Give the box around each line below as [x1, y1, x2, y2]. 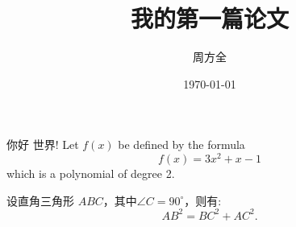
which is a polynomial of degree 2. [6, 164, 175, 181]
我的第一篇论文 [130, 2, 289, 35]
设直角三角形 [6, 192, 74, 208]
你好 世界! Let [6, 136, 79, 153]
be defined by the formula [118, 136, 245, 153]
